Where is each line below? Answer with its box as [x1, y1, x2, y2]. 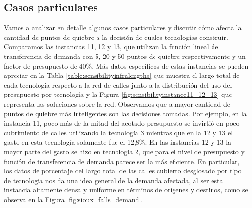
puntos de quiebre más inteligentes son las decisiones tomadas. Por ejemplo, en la [4, 108, 247, 118]
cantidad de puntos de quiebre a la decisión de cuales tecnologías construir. [4, 32, 228, 42]
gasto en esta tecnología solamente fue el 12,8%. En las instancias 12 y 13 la [4, 137, 232, 147]
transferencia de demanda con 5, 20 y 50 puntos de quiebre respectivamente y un [4, 51, 246, 61]
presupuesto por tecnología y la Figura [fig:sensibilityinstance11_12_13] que [4, 89, 232, 99]
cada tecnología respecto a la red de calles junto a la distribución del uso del [4, 79, 232, 90]
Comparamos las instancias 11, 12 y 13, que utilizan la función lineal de [4, 41, 218, 52]
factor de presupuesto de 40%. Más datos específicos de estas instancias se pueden [4, 60, 249, 71]
